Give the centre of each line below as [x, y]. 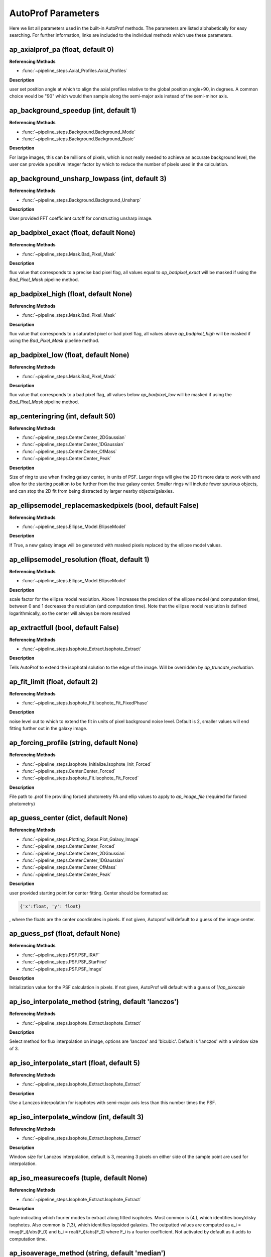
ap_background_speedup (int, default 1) [73, 111]
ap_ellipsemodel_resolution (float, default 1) [80, 559]
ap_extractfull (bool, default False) [64, 628]
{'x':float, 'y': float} [50, 906]
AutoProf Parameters [54, 13]
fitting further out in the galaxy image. [48, 729]
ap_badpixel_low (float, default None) [70, 355]
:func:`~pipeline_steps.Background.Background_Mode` [79, 132]
